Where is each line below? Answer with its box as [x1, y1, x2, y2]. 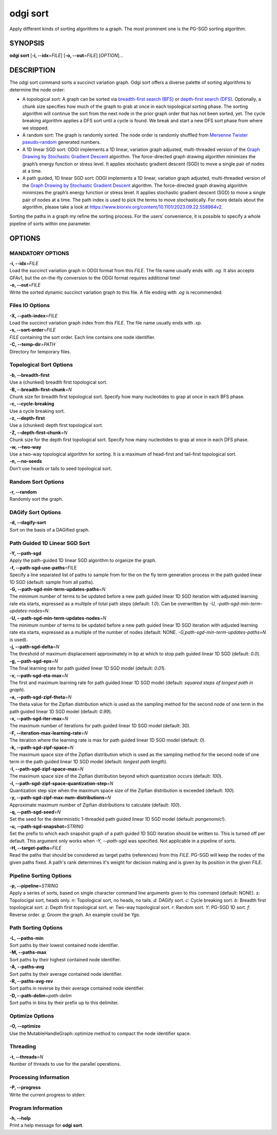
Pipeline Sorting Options [9, 872, 72, 879]
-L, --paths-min [9, 935, 44, 941]
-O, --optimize [9, 1023, 41, 1029]
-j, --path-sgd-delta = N [9, 644, 60, 650]
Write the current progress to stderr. [9, 1091, 86, 1098]
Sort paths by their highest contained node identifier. [9, 956, 121, 962]
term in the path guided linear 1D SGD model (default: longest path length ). [9, 759, 168, 765]
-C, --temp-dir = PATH [9, 342, 56, 348]
